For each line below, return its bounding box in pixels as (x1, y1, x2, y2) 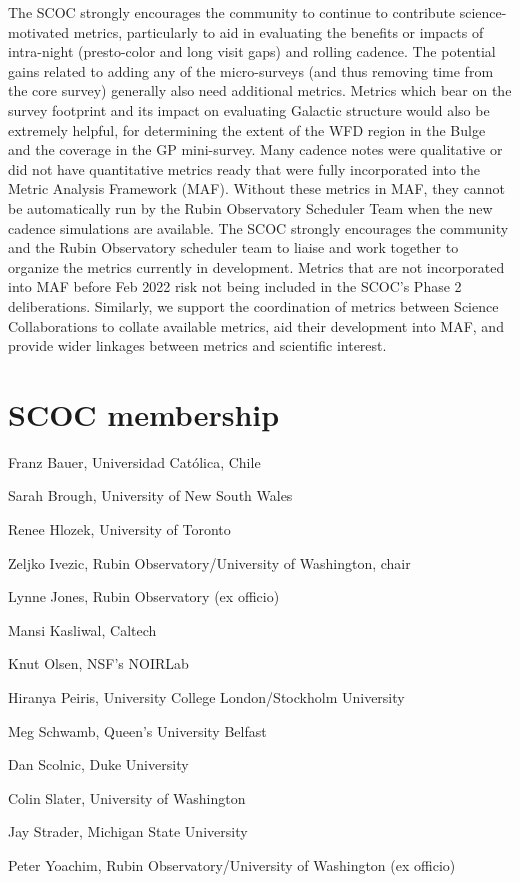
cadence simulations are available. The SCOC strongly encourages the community (8, 217, 509, 238)
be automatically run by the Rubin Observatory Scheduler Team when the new (8, 197, 493, 218)
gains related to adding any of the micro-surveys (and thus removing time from (8, 60, 494, 81)
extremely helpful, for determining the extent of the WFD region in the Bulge (8, 119, 486, 140)
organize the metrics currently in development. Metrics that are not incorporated (8, 256, 505, 277)
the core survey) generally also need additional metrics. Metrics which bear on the (8, 80, 512, 101)
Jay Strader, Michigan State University (8, 821, 248, 842)
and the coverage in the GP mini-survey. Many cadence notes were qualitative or (8, 139, 503, 160)
